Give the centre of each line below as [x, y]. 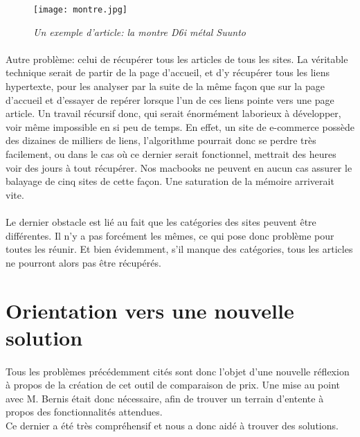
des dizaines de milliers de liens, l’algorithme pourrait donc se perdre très [161, 140]
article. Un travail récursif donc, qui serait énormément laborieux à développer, [173, 113]
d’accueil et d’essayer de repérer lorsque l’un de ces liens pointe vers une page [170, 99]
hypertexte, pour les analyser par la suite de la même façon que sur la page [165, 86]
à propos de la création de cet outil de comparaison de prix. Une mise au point [173, 385]
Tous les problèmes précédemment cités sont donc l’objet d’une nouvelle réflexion [178, 371]
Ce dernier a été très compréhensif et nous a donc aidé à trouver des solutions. [172, 425]
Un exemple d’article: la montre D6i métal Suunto [139, 32]
